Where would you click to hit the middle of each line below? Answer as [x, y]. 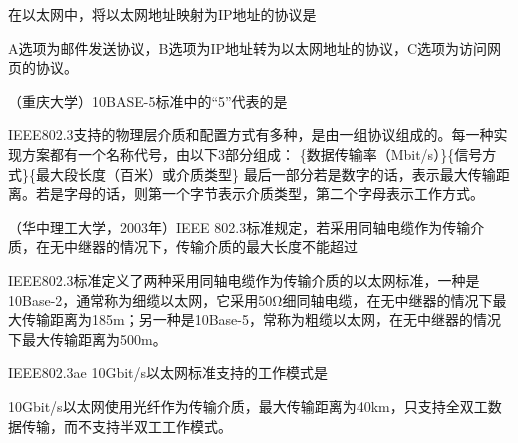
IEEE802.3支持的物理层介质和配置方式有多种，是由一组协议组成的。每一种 [251, 134]
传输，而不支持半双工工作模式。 [126, 425]
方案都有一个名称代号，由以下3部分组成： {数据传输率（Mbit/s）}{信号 [252, 153]
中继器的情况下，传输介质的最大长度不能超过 [210, 246]
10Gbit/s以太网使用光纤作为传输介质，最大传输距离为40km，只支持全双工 [248, 405]
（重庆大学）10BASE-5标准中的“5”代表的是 [148, 100]
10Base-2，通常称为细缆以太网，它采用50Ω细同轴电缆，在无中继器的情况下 [250, 299]
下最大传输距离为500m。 [87, 338]
